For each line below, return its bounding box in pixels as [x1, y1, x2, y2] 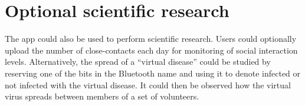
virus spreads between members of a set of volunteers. [5, 90, 199, 102]
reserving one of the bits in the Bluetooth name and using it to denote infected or [5, 67, 301, 79]
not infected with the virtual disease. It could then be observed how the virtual [5, 78, 291, 91]
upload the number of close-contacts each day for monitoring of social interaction [5, 44, 298, 56]
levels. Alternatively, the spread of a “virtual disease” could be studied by [5, 55, 271, 68]
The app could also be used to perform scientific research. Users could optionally [5, 32, 297, 45]
